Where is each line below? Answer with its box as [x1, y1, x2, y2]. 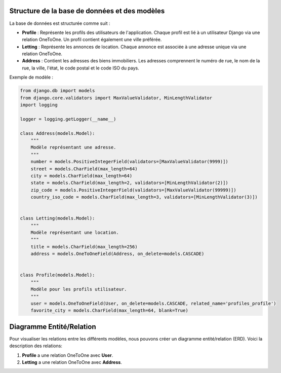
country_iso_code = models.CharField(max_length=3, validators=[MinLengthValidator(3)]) [30, 194, 258, 200]
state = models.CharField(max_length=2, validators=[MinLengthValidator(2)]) [30, 180, 229, 186]
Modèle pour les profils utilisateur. [30, 286, 127, 292]
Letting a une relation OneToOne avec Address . [22, 359, 123, 365]
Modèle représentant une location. [30, 230, 119, 236]
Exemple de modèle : [9, 74, 53, 81]
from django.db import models [20, 88, 95, 94]
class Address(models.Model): [20, 130, 95, 136]
